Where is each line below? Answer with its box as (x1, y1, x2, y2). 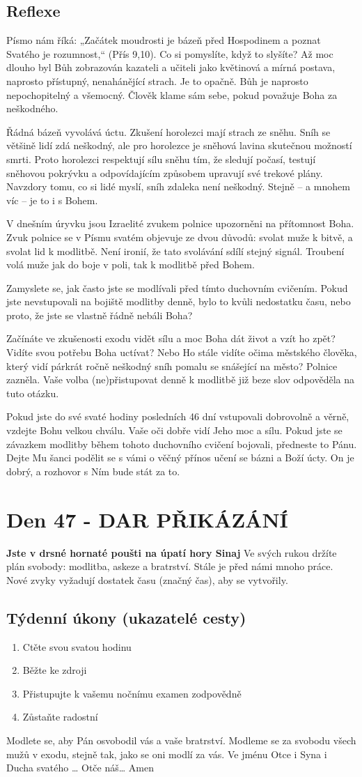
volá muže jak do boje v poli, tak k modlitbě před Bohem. (6, 257, 255, 272)
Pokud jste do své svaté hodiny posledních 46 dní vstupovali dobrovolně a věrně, (6, 409, 349, 424)
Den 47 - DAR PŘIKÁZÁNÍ (6, 505, 288, 533)
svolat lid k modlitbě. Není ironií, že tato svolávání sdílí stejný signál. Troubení (6, 243, 345, 258)
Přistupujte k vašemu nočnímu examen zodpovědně (22, 686, 242, 700)
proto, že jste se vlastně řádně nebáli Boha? (6, 307, 193, 322)
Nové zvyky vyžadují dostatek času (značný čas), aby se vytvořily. (6, 572, 288, 587)
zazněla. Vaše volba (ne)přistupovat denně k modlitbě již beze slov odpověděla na (6, 372, 354, 387)
